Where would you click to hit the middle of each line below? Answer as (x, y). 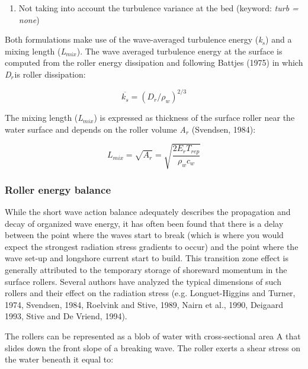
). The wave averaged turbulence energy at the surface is (179, 51)
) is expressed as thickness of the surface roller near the (194, 118)
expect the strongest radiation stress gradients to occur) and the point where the (152, 246)
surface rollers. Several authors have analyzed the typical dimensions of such (143, 281)
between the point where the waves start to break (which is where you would (144, 235)
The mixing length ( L (44, 118)
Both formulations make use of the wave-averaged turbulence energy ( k (134, 39)
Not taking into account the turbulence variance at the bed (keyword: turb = (158, 8)
